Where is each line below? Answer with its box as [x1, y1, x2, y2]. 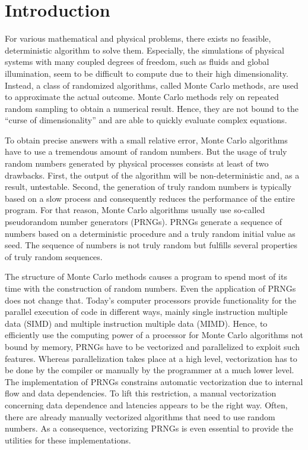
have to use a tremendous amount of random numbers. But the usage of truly [5, 145, 287, 158]
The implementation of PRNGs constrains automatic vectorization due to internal [5, 375, 303, 387]
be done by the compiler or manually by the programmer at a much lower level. [5, 364, 294, 376]
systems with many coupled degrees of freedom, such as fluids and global [5, 55, 269, 68]
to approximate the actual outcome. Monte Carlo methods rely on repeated [5, 90, 279, 103]
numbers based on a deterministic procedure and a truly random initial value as [5, 227, 296, 239]
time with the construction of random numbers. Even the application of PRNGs [5, 282, 296, 294]
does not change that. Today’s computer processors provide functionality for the [5, 293, 296, 306]
